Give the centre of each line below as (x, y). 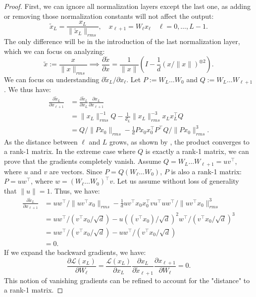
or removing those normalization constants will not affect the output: (109, 16)
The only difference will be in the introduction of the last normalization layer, (122, 41)
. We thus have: (27, 89)
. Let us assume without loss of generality (176, 181)
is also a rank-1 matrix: (206, 171)
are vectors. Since (76, 171)
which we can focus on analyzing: (54, 51)
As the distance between (41, 141)
